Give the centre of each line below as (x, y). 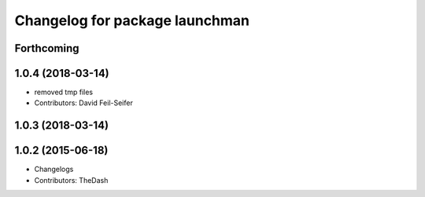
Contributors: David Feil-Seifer (83, 103)
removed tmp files (64, 92)
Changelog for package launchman (132, 20)
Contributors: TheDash (71, 180)
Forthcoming (47, 48)
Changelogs (54, 170)
